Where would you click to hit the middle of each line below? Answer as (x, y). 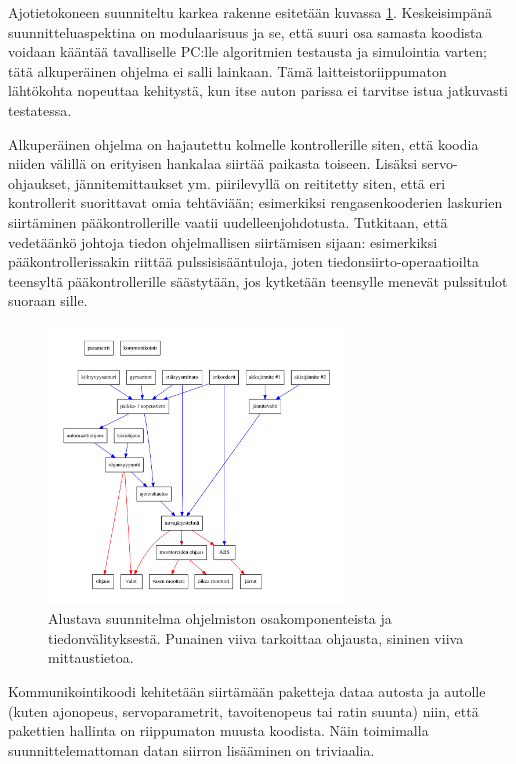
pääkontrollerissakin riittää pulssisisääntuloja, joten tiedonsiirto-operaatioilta (243, 261)
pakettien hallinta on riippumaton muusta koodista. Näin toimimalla (218, 730)
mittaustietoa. (91, 657)
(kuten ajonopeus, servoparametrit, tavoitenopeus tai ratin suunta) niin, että (243, 710)
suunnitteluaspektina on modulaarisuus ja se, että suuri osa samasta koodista (245, 31)
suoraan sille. (48, 300)
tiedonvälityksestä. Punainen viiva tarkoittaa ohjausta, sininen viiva (256, 637)
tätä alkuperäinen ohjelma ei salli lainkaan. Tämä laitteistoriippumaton (227, 70)
